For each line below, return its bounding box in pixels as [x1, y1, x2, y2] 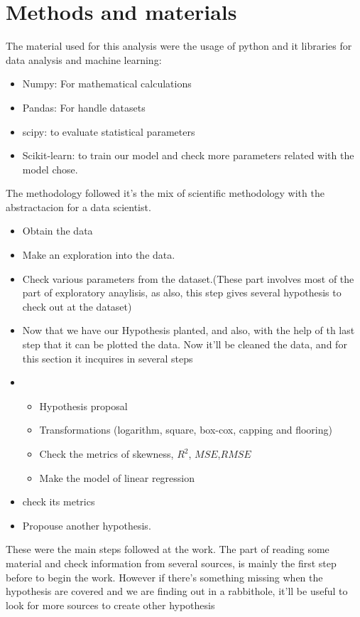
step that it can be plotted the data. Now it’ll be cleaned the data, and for [22, 337, 347, 352]
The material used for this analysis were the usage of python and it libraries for [6, 38, 352, 53]
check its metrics [22, 494, 95, 509]
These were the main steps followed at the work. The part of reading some [6, 542, 329, 557]
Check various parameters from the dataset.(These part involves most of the [22, 271, 354, 286]
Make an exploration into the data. [22, 247, 175, 262]
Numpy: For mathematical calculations [22, 76, 192, 91]
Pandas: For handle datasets [22, 100, 146, 114]
